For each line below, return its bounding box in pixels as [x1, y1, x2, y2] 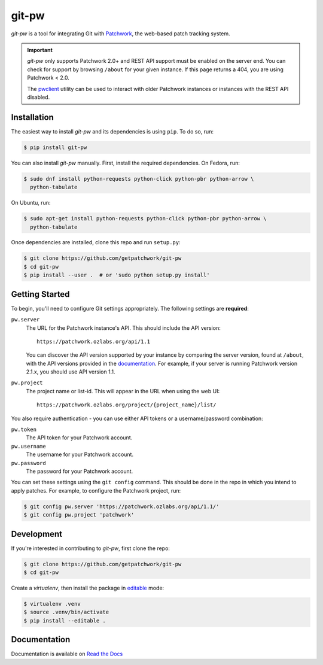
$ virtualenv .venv [23, 600, 81, 607]
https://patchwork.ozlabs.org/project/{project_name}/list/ [36, 402, 217, 408]
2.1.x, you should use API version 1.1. [26, 368, 115, 375]
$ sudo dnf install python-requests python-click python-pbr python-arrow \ [23, 175, 254, 182]
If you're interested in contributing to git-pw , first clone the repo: [11, 545, 170, 552]
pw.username [11, 443, 46, 450]
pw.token [11, 426, 37, 433]
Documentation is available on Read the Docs [11, 650, 123, 658]
